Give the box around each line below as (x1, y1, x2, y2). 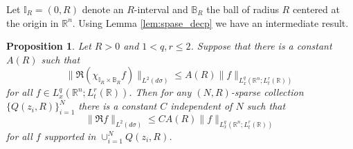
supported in (44, 128, 96, 143)
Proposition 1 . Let (6, 39, 91, 53)
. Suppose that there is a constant (190, 39, 332, 53)
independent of (170, 99, 233, 113)
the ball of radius (206, 2, 279, 16)
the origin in (6, 15, 59, 30)
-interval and (134, 2, 188, 16)
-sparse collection (230, 85, 304, 99)
